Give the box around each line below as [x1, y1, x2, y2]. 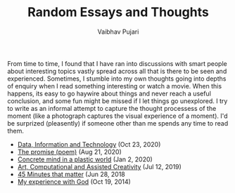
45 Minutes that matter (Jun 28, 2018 [17, 170, 125, 178]
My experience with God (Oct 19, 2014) [17, 177, 132, 186]
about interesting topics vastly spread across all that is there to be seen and [7, 67, 227, 75]
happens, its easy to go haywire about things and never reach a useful [7, 89, 211, 98]
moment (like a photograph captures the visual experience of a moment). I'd [7, 112, 228, 120]
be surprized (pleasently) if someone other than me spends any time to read [7, 119, 229, 127]
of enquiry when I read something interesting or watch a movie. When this [7, 81, 222, 90]
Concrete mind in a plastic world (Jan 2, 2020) [17, 155, 153, 164]
